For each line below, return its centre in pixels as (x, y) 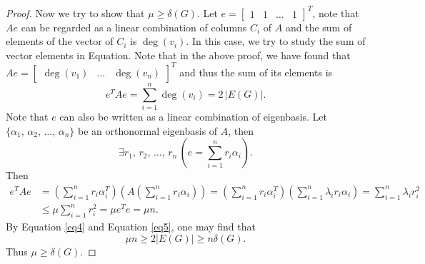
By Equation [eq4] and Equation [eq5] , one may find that (131, 227)
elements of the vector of (60, 41)
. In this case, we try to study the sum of (276, 41)
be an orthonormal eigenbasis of (148, 130)
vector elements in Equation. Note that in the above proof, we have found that (178, 55)
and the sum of (319, 27)
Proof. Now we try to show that (75, 12)
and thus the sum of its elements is (256, 72)
